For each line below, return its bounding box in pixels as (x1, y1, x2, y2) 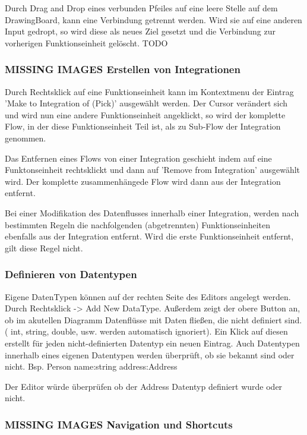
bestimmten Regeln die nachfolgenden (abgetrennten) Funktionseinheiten (5, 218, 271, 231)
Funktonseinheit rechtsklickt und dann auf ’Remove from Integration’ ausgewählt (5, 163, 300, 176)
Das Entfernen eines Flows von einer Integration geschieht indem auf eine (5, 152, 272, 164)
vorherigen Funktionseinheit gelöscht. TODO (5, 36, 168, 49)
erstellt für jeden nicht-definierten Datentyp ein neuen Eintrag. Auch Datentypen (5, 336, 300, 349)
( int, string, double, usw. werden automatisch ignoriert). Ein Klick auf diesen (5, 325, 288, 338)
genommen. (5, 131, 46, 144)
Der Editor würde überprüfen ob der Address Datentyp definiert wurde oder (5, 380, 283, 392)
